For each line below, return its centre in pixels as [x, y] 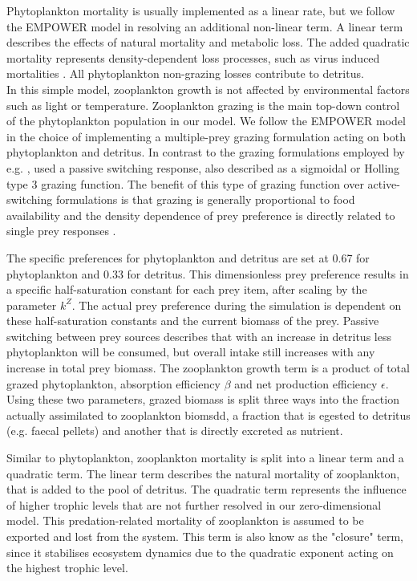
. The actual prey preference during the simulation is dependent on [237, 305]
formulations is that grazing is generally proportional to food [205, 199]
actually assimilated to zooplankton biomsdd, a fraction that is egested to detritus [208, 414]
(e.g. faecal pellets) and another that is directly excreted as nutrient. [175, 431]
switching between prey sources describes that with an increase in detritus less [199, 336]
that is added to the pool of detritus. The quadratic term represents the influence [206, 489]
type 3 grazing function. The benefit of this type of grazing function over [185, 183]
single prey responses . [61, 231]
